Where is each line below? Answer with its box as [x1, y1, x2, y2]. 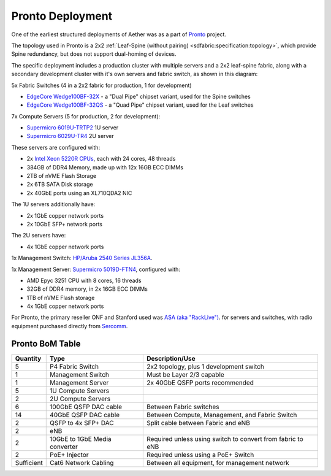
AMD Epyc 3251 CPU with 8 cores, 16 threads [26, 277, 142, 284]
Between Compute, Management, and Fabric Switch [146, 410, 297, 419]
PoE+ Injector [50, 450, 89, 459]
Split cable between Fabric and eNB [146, 418, 251, 427]
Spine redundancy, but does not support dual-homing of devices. [11, 50, 177, 58]
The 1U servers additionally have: [11, 201, 96, 208]
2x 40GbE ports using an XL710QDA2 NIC [26, 189, 132, 196]
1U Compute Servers [50, 386, 110, 395]
